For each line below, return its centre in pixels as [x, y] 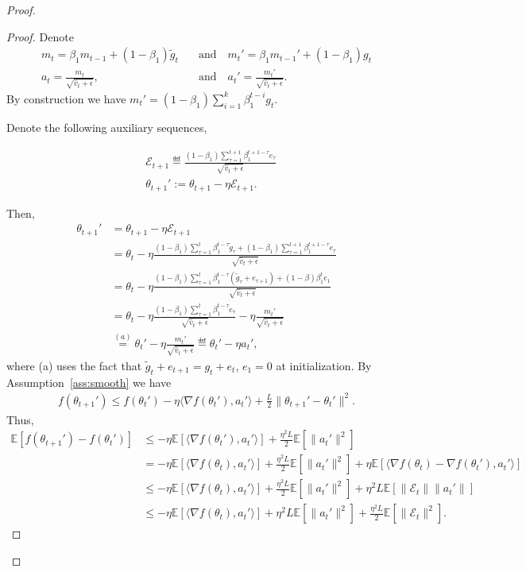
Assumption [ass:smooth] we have [89, 382]
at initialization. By [324, 365]
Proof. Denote [40, 36]
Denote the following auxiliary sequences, [107, 127]
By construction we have [66, 98]
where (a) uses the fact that [74, 365]
